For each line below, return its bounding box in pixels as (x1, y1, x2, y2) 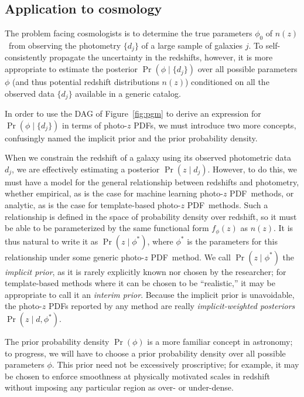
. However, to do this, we (207, 162, 298, 175)
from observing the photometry (8, 39, 121, 51)
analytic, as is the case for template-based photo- (5, 199, 181, 211)
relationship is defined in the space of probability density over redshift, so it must (5, 210, 297, 222)
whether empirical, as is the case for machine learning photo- (5, 187, 223, 199)
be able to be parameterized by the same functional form (5, 222, 209, 234)
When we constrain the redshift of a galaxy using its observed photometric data (5, 151, 291, 164)
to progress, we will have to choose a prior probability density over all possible (5, 347, 286, 359)
